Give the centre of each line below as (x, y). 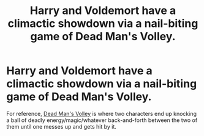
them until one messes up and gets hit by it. (61, 126)
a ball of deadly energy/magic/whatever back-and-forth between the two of (102, 120)
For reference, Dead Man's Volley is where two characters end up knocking (102, 113)
